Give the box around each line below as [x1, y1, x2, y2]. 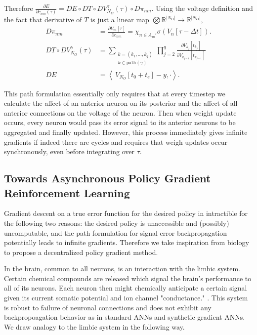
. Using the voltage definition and [151, 3, 253, 13]
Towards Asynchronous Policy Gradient [4, 170, 211, 186]
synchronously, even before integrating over [4, 146, 134, 157]
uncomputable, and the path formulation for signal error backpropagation [4, 227, 227, 238]
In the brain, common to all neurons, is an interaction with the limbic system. [4, 263, 240, 274]
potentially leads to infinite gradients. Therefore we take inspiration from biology [4, 237, 249, 248]
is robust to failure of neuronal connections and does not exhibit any [4, 302, 212, 312]
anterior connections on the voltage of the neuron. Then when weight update [4, 107, 237, 118]
